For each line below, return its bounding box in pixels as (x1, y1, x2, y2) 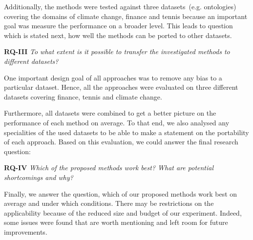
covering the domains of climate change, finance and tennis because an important (4, 11, 248, 21)
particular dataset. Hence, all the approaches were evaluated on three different (4, 82, 238, 92)
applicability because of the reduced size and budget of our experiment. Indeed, (4, 207, 242, 218)
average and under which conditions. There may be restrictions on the (4, 198, 214, 208)
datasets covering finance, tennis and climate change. (4, 91, 162, 101)
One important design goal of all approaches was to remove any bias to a (4, 72, 222, 82)
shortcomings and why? (4, 172, 73, 182)
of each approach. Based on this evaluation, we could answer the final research (4, 137, 238, 147)
